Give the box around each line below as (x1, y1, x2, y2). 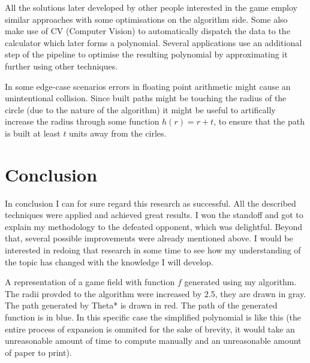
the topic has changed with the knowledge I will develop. (5, 255, 213, 268)
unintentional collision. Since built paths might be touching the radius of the (5, 92, 287, 104)
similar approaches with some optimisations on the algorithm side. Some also (5, 13, 288, 25)
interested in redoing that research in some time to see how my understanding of (5, 244, 301, 256)
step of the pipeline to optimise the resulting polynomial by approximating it (5, 48, 288, 60)
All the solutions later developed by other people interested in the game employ (5, 1, 297, 13)
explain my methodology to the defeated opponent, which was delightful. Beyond (5, 220, 303, 232)
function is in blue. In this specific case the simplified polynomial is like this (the (5, 311, 302, 323)
